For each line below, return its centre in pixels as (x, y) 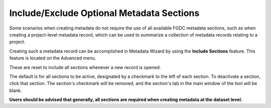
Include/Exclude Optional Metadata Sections (104, 13)
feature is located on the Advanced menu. (53, 58)
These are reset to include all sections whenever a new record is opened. (85, 67)
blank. (16, 90)
